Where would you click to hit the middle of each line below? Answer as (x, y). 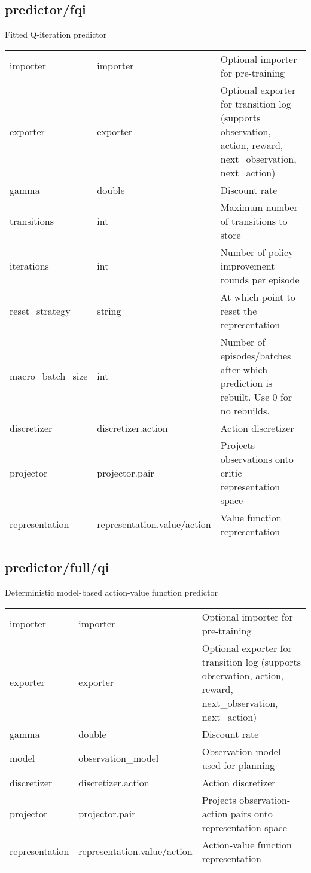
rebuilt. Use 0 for (256, 396)
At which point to (258, 297)
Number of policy (257, 252)
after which (244, 369)
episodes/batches (256, 355)
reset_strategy (40, 310)
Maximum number (259, 207)
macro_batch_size (49, 376)
